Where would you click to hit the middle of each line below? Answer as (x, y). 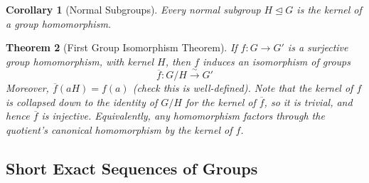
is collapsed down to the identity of (82, 101)
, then (178, 61)
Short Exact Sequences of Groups (132, 168)
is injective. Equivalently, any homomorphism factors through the (183, 116)
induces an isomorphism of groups (277, 61)
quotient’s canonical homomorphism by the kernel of (119, 129)
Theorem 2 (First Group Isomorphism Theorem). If (122, 47)
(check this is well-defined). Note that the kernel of (243, 88)
